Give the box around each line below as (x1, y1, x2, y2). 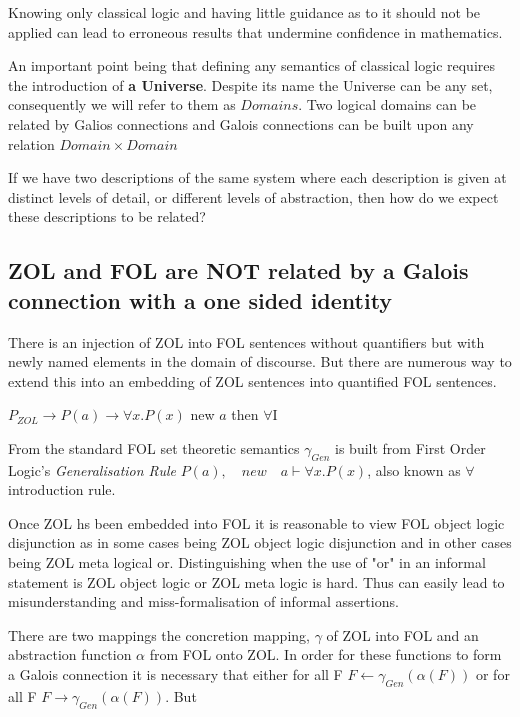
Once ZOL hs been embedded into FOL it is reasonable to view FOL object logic (8, 512, 505, 533)
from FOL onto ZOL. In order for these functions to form (149, 644, 502, 665)
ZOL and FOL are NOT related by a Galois (8, 255, 469, 286)
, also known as (367, 459, 461, 480)
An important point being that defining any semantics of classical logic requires (8, 55, 496, 76)
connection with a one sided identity (8, 284, 393, 315)
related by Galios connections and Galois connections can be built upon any (8, 113, 474, 134)
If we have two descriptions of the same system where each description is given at (8, 167, 507, 188)
